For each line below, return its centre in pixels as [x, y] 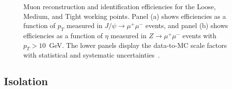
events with [199, 35]
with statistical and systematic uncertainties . [92, 55]
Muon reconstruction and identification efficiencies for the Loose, [120, 6]
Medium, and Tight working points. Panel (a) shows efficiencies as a [125, 16]
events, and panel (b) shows [187, 25]
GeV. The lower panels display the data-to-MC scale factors [138, 45]
